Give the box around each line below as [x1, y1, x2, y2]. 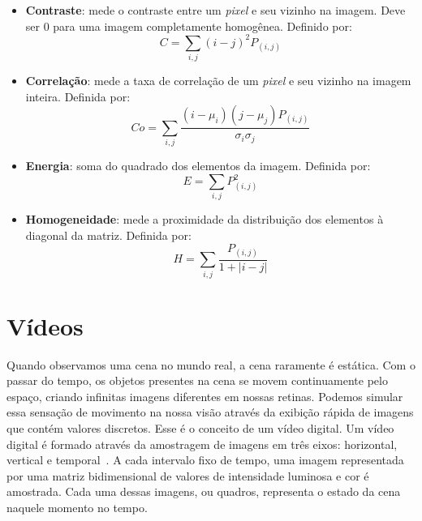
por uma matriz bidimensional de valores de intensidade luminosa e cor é [6, 467, 369, 484]
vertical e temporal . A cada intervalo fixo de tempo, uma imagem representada [6, 451, 404, 468]
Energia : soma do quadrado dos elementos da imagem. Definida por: [25, 156, 371, 173]
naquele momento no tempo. [6, 499, 148, 515]
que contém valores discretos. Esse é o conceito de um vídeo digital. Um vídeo [6, 420, 394, 437]
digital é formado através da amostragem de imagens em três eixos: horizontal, [6, 435, 398, 452]
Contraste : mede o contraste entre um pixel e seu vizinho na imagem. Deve [25, 2, 406, 18]
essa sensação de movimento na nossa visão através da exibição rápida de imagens [6, 404, 414, 421]
